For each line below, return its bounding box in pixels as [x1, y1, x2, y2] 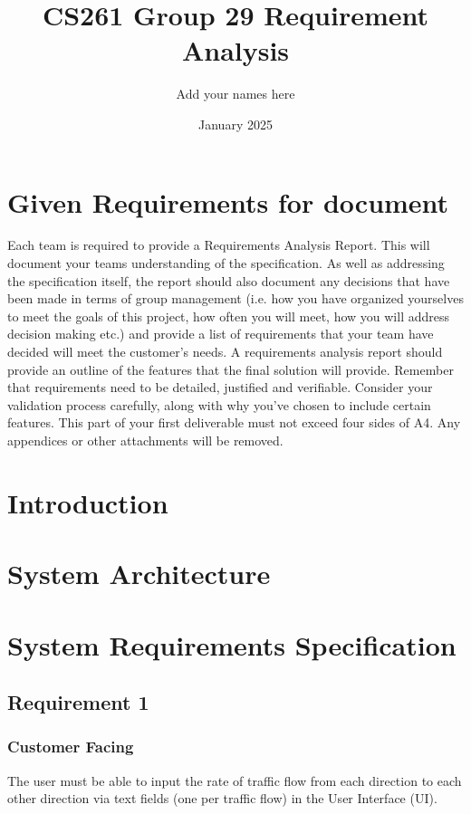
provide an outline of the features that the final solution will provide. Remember [7, 359, 454, 378]
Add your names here [176, 84, 295, 103]
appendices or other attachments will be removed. [7, 430, 284, 449]
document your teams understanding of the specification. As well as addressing [7, 254, 445, 273]
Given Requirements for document [7, 183, 449, 220]
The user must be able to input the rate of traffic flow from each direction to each [7, 771, 462, 790]
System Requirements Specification [7, 626, 457, 663]
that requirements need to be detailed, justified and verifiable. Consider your [7, 378, 433, 397]
